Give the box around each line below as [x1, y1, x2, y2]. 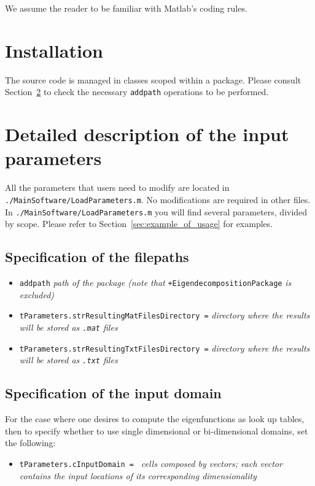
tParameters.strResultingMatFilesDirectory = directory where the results [19, 309, 310, 322]
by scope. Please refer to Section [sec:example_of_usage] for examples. [5, 217, 273, 230]
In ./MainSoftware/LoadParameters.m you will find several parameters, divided [5, 205, 308, 218]
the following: [5, 436, 56, 449]
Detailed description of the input [5, 121, 289, 147]
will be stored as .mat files [19, 320, 118, 333]
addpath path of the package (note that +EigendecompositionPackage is [19, 276, 292, 288]
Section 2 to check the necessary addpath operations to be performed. [5, 85, 269, 98]
